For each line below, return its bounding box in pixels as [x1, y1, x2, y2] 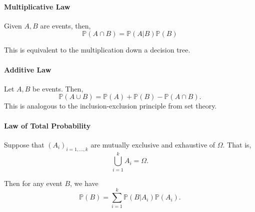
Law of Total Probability [4, 120, 91, 130]
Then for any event [4, 177, 62, 188]
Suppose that [4, 139, 44, 149]
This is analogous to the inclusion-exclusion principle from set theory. [4, 100, 217, 111]
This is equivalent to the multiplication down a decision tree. [4, 44, 190, 55]
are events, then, [40, 20, 91, 30]
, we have [70, 177, 98, 188]
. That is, [222, 139, 251, 149]
